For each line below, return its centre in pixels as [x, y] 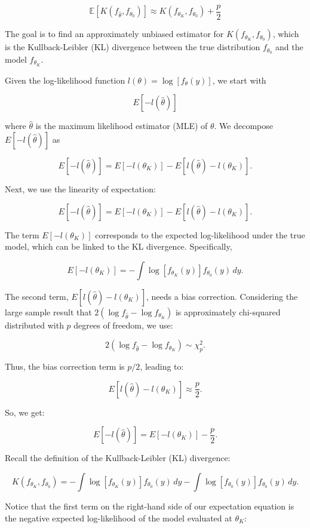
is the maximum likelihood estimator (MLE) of [122, 126]
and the [289, 47]
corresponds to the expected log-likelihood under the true [200, 234]
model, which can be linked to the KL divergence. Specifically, [119, 246]
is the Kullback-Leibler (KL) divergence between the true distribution [133, 47]
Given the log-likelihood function [65, 80]
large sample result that [48, 311]
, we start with [239, 80]
